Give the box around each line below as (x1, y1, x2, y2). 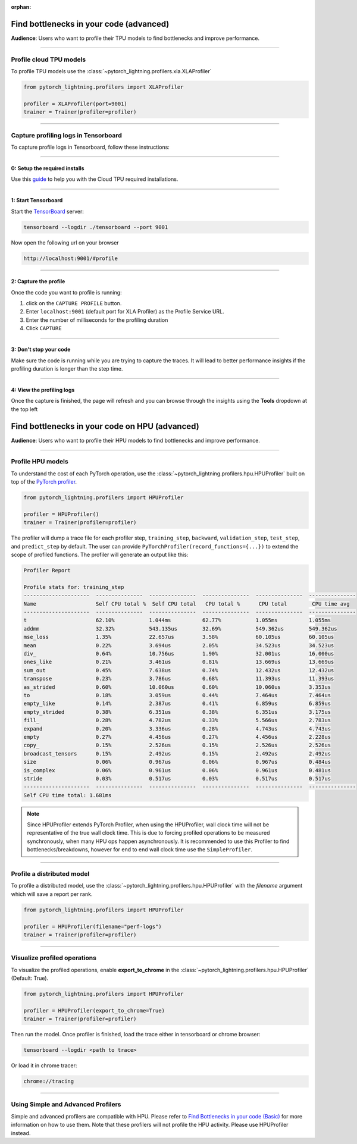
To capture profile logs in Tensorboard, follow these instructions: (11, 143, 170, 151)
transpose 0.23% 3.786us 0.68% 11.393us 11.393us (23, 675, 334, 682)
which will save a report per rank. (11, 890, 93, 898)
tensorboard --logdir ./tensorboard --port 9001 (23, 224, 168, 230)
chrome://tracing (23, 1078, 74, 1085)
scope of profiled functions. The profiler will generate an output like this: (11, 551, 189, 559)
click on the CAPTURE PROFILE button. (26, 300, 122, 307)
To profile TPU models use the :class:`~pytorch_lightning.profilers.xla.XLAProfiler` (11, 68, 212, 75)
